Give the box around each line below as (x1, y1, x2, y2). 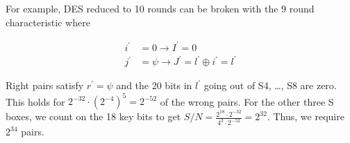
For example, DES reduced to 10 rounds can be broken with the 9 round (6, 1, 315, 15)
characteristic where (6, 15, 90, 29)
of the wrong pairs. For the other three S (160, 94, 334, 108)
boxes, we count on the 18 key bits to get (6, 109, 181, 124)
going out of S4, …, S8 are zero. (203, 78, 337, 93)
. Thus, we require (267, 109, 344, 124)
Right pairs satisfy (6, 78, 84, 93)
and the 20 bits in (116, 78, 192, 93)
